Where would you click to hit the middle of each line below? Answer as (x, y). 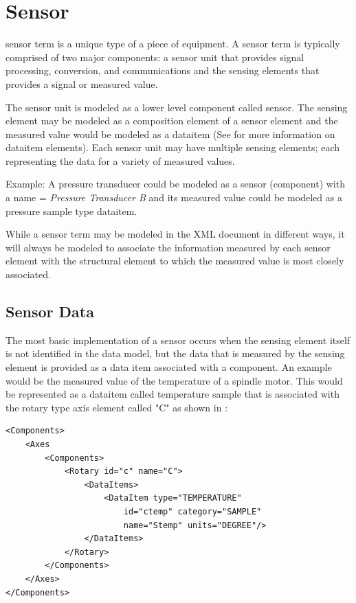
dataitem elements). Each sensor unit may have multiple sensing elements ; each (173, 147)
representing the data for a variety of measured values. (120, 160)
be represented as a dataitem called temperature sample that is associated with (173, 394)
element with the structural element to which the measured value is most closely (175, 261)
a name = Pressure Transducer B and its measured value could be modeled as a (174, 197)
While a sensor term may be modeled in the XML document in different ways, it (175, 234)
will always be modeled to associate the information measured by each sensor (168, 247)
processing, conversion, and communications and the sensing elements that (163, 70)
